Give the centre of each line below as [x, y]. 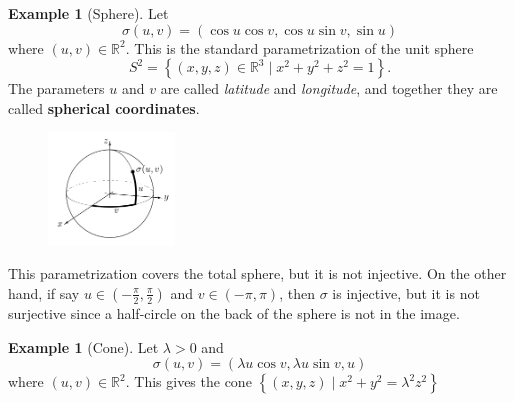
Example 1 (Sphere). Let [88, 13]
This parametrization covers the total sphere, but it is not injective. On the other [257, 273]
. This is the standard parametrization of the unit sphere [299, 47]
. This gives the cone [188, 381]
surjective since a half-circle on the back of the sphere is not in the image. [234, 312]
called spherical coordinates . [104, 107]
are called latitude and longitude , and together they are [329, 88]
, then [297, 292]
